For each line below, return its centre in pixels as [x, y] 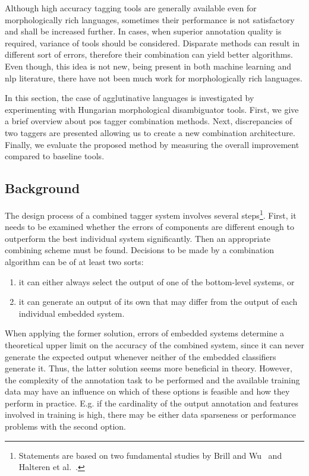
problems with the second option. [65, 426]
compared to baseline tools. [55, 156]
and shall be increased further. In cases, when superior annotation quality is [143, 31]
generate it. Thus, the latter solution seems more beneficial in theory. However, [149, 368]
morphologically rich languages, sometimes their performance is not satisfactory [150, 19]
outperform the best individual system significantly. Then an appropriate [138, 238]
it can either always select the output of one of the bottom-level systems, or [157, 281]
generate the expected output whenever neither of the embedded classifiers [141, 356]
